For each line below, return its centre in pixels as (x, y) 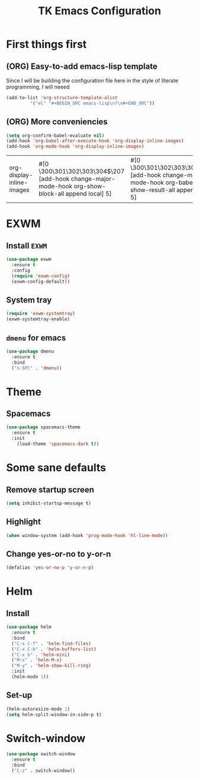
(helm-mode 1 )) (30, 677)
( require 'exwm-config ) (41, 276)
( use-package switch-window (41, 754)
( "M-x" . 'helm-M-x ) (37, 660)
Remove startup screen (50, 489)
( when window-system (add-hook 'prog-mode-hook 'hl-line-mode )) (87, 535)
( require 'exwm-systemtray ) (41, 314)
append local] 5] (89, 194)
